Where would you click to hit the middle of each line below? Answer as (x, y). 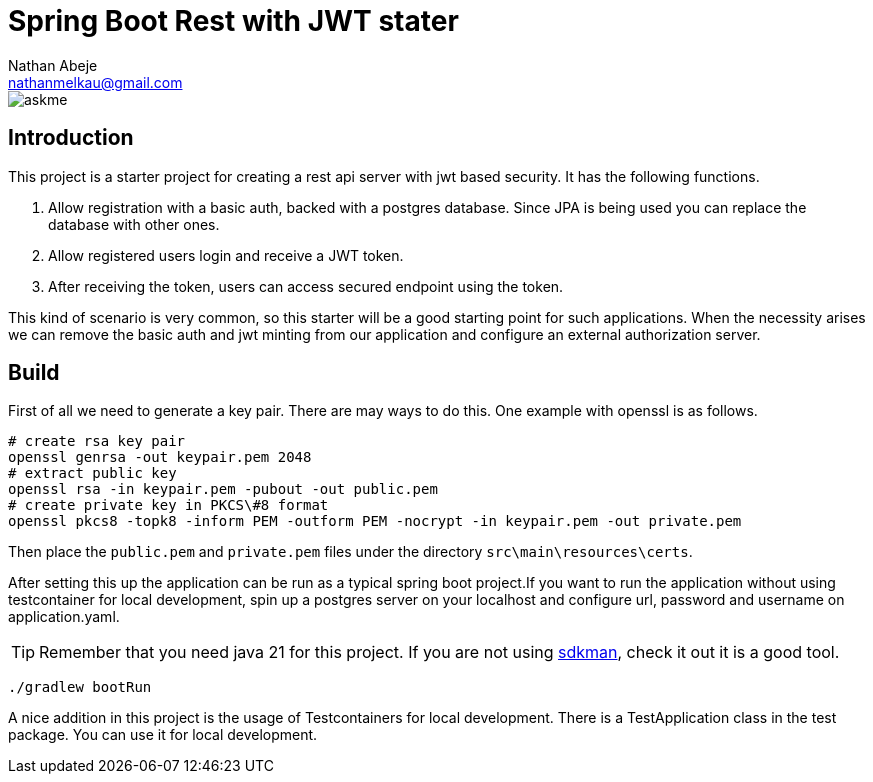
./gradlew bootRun (80, 687)
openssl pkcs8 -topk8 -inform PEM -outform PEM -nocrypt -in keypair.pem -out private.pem (375, 521)
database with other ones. (134, 224)
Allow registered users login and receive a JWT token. (226, 255)
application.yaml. (64, 617)
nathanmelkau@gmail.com (95, 82)
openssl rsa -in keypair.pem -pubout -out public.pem (223, 489)
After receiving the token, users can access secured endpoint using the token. (306, 286)
